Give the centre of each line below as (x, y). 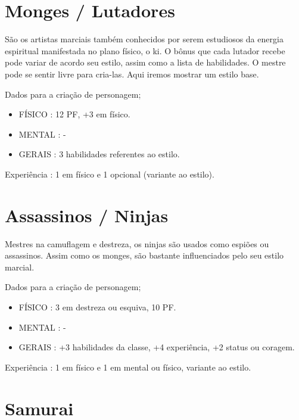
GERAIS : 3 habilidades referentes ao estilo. (99, 154)
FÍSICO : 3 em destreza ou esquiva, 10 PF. (97, 307)
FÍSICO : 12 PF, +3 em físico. (74, 114)
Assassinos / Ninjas (87, 215)
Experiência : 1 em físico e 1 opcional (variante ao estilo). (110, 174)
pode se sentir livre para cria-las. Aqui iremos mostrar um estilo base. (132, 74)
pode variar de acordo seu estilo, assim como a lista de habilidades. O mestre (145, 62)
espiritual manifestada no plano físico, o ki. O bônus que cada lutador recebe (145, 50)
